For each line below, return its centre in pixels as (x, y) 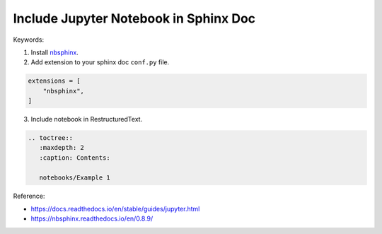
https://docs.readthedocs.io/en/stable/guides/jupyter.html (115, 209)
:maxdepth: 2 (62, 148)
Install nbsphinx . (55, 52)
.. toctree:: (51, 138)
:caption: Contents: (75, 158)
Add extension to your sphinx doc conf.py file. (100, 62)
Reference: (29, 196)
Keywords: (29, 40)
